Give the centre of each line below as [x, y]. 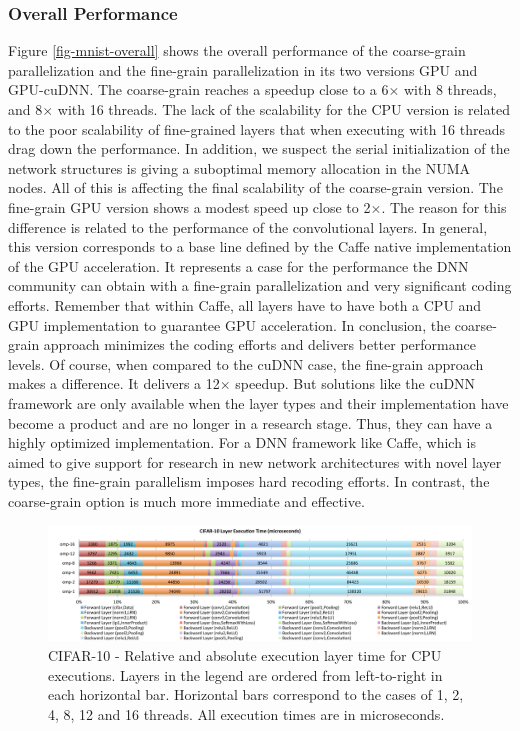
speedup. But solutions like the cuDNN [355, 383]
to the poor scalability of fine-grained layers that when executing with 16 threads [257, 128]
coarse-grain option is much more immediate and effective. [186, 500]
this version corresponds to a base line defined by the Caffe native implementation [260, 246]
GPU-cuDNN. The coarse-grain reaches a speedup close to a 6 [198, 89]
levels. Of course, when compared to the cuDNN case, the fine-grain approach [246, 363]
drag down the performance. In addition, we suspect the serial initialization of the [259, 148]
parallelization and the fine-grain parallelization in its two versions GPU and [243, 69]
